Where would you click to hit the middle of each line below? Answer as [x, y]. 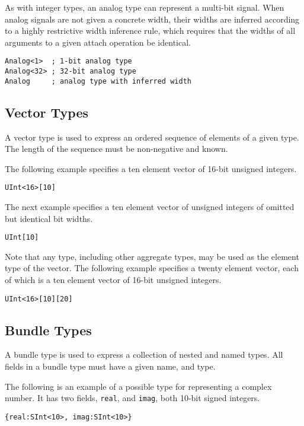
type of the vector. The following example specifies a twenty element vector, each [152, 268]
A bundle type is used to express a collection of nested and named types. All [144, 355]
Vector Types [47, 112]
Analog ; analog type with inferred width [98, 81]
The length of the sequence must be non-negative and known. [116, 149]
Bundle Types [48, 330]
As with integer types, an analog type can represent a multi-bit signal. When [145, 7]
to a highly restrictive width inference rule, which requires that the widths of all [150, 31]
